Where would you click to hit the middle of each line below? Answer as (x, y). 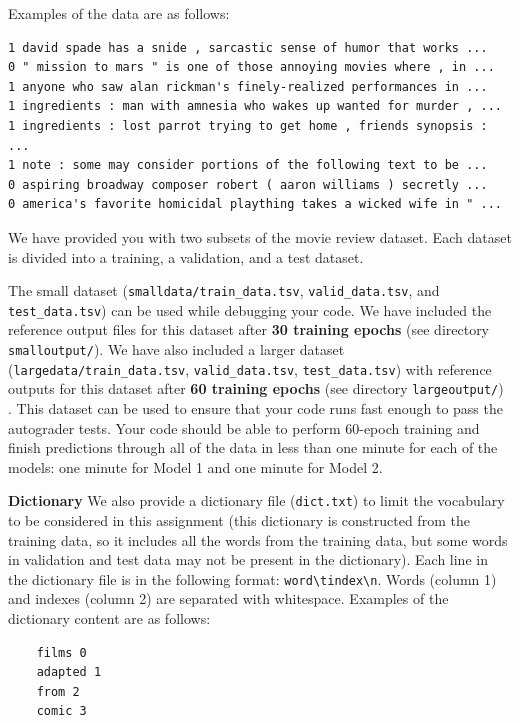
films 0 (61, 652)
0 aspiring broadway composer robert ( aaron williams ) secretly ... (248, 184)
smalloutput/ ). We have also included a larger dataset (176, 349)
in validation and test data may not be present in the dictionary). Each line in (248, 559)
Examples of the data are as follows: (119, 13)
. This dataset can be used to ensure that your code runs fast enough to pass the (255, 408)
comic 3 (61, 711)
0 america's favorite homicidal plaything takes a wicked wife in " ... (255, 204)
